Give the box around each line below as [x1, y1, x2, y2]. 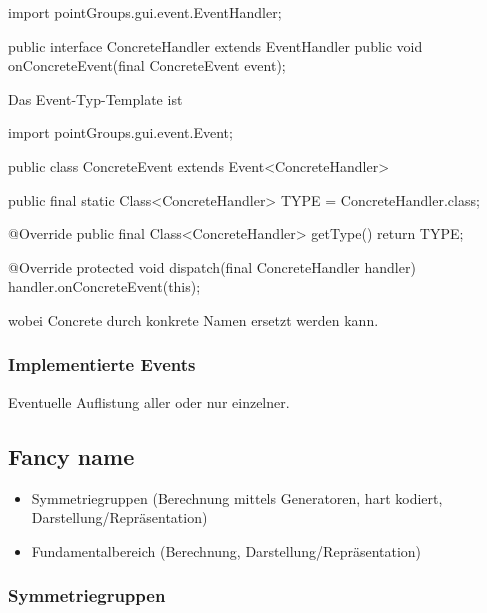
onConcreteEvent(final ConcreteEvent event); [8, 55, 286, 76]
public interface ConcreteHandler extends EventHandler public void [8, 35, 423, 56]
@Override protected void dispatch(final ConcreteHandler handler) [8, 256, 416, 277]
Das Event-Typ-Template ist [8, 88, 183, 109]
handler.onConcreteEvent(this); [8, 276, 201, 297]
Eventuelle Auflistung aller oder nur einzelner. [8, 391, 290, 412]
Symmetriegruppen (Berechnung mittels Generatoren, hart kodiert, [31, 487, 443, 508]
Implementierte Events [8, 352, 196, 377]
